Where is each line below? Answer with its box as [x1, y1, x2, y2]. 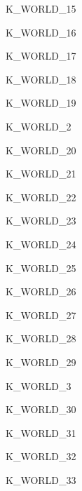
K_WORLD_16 [6, 25, 76, 39]
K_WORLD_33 [6, 472, 76, 487]
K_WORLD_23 [6, 213, 76, 228]
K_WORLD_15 [6, 1, 76, 15]
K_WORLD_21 [6, 166, 76, 181]
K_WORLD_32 [6, 449, 76, 464]
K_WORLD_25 [6, 260, 76, 275]
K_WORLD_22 [6, 189, 76, 204]
